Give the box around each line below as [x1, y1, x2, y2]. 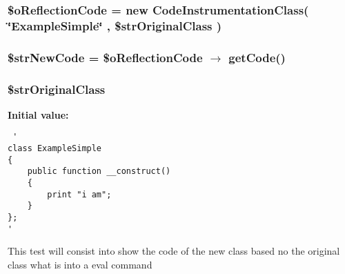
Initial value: [8, 107, 69, 121]
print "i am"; [47, 189, 112, 199]
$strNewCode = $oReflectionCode [8, 48, 203, 66]
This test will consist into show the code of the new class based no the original [8, 244, 340, 258]
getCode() [228, 48, 286, 66]
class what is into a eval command [8, 257, 152, 271]
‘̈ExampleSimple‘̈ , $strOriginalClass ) [8, 17, 222, 34]
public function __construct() [27, 166, 171, 177]
